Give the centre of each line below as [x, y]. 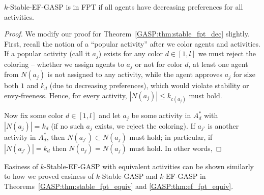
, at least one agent [218, 64]
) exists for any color [130, 53]
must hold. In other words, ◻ [176, 148]
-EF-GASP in [185, 176]
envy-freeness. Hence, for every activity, [66, 95]
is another [223, 125]
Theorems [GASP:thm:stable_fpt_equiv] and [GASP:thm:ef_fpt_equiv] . [119, 186]
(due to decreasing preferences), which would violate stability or [149, 85]
